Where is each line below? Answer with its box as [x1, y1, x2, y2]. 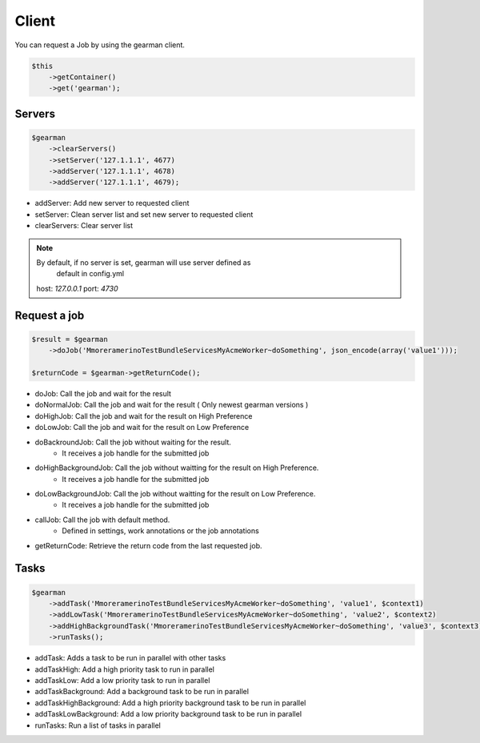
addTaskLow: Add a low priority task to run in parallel [34, 675, 210, 685]
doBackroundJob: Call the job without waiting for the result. [34, 437, 231, 447]
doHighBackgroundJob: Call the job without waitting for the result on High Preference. [34, 463, 319, 472]
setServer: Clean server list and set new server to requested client [34, 209, 254, 219]
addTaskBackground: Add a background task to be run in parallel [34, 687, 250, 697]
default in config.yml [56, 269, 124, 279]
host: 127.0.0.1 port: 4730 [36, 283, 119, 293]
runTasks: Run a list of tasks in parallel [34, 721, 162, 730]
